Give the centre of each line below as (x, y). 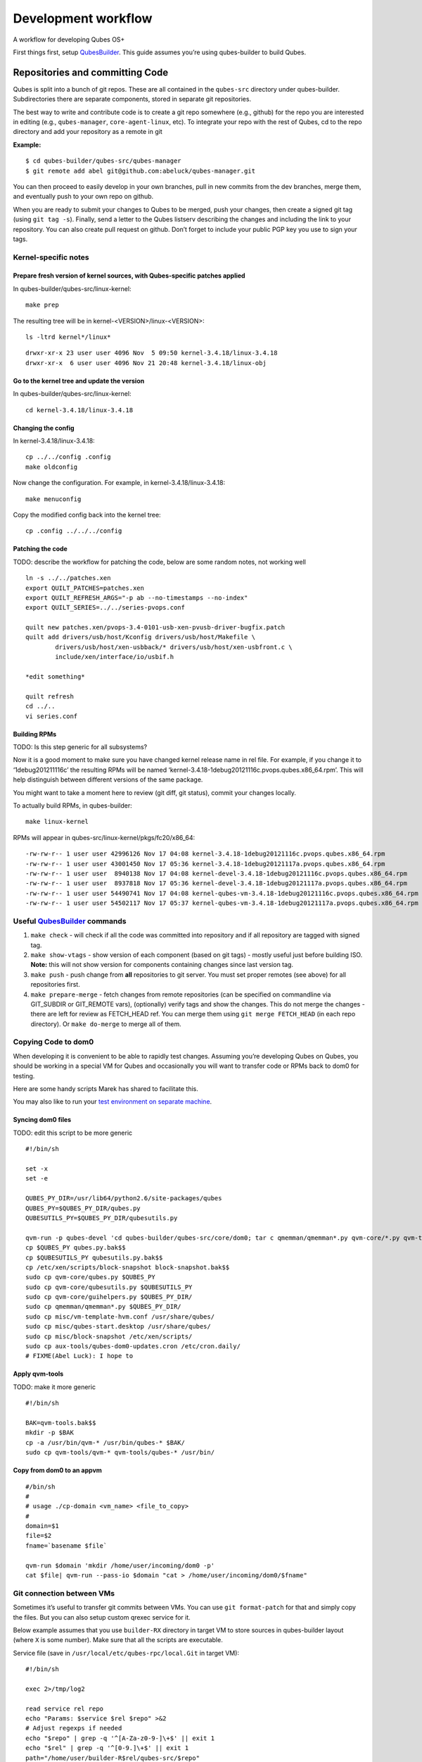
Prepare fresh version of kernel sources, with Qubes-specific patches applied (129, 276)
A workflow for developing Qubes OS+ (69, 39)
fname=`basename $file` (66, 1546)
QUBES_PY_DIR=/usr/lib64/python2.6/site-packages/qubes (124, 1199)
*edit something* (55, 677)
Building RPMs (35, 734)
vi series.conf (52, 716)
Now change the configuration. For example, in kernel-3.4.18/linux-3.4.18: (119, 483)
